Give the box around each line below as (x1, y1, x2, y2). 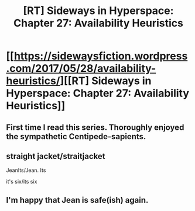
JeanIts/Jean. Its (6, 167, 46, 174)
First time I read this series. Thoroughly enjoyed (6, 122, 184, 132)
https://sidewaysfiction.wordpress (13, 50, 188, 63)
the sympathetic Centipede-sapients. (6, 132, 146, 141)
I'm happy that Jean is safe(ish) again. (6, 195, 149, 205)
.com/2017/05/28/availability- (6, 62, 156, 75)
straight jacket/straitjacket (6, 151, 105, 161)
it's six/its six (6, 178, 37, 185)
